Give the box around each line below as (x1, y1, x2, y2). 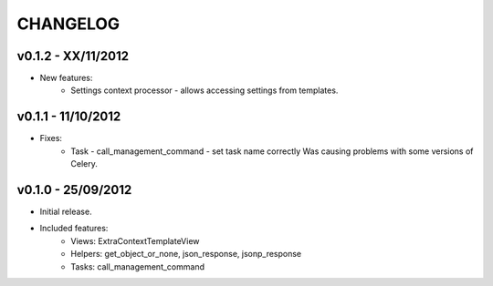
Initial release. (39, 206, 92, 218)
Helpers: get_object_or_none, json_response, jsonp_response (70, 249, 302, 260)
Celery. (70, 158, 98, 169)
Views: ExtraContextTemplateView (70, 235, 200, 246)
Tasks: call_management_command (70, 260, 205, 272)
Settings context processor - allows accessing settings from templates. (70, 85, 339, 96)
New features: (39, 73, 93, 84)
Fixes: (39, 133, 63, 144)
